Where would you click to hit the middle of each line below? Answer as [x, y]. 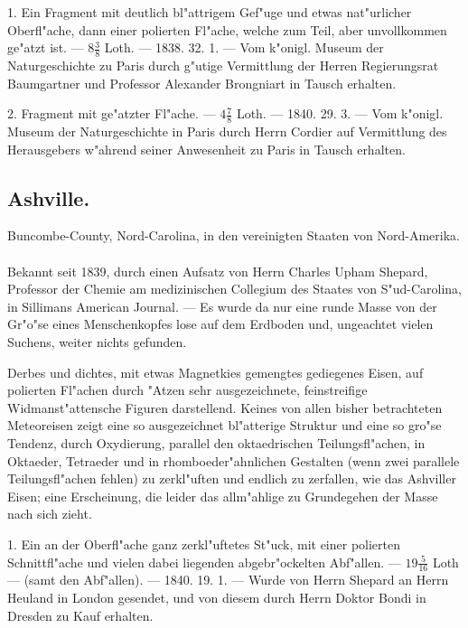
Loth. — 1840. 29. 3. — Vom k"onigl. [340, 113]
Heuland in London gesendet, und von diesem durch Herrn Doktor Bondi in [217, 597]
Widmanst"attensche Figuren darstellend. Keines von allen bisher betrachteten [225, 407]
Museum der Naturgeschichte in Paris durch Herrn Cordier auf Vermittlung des [227, 131]
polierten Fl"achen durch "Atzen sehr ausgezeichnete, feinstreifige [187, 390]
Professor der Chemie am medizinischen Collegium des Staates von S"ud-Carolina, [234, 289]
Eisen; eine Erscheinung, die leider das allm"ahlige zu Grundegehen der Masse [223, 496]
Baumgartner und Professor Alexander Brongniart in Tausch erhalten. [202, 83]
